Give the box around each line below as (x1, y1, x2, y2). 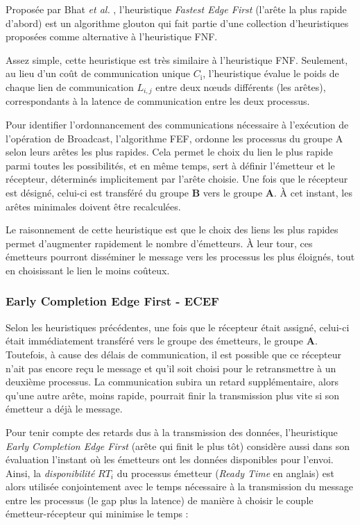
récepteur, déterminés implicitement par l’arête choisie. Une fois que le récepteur (6, 172, 348, 186)
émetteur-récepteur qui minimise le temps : (6, 506, 189, 521)
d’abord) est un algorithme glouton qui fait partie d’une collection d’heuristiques (6, 15, 349, 30)
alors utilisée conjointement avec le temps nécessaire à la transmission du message (6, 479, 353, 494)
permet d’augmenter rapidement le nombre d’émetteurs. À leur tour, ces (6, 235, 313, 250)
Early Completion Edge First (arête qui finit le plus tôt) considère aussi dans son (6, 438, 350, 453)
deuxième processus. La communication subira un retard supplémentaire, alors (6, 374, 339, 389)
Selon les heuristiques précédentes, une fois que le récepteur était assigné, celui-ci (6, 319, 350, 334)
